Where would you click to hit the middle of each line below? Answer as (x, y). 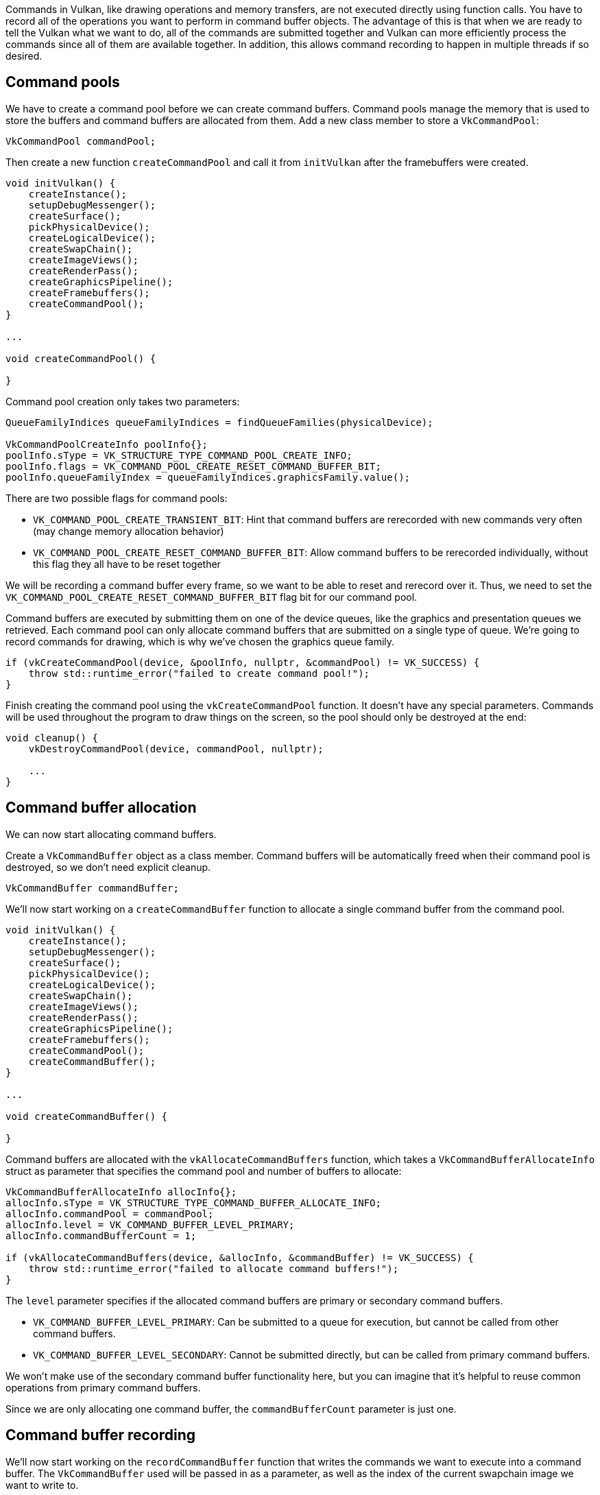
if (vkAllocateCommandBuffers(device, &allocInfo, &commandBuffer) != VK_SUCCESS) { (240, 1257)
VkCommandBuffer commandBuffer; (92, 888)
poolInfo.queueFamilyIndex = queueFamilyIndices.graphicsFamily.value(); (208, 477)
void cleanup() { (52, 738)
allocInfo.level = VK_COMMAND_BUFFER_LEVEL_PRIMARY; (150, 1224)
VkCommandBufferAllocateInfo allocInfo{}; (121, 1192)
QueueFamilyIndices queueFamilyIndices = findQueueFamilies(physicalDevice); (219, 422)
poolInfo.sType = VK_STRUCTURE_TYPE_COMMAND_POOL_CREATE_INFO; (179, 455)
